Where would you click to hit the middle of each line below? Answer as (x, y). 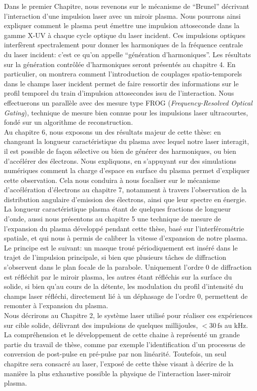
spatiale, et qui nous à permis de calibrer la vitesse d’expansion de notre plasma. (126, 238)
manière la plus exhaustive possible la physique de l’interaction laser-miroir (118, 373)
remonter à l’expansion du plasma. (56, 305)
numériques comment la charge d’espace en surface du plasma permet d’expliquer (127, 170)
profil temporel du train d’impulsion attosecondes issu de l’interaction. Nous (119, 93)
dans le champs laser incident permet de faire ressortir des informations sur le (121, 83)
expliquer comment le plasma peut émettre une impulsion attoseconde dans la (122, 25)
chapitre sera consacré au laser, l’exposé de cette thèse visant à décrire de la (119, 363)
